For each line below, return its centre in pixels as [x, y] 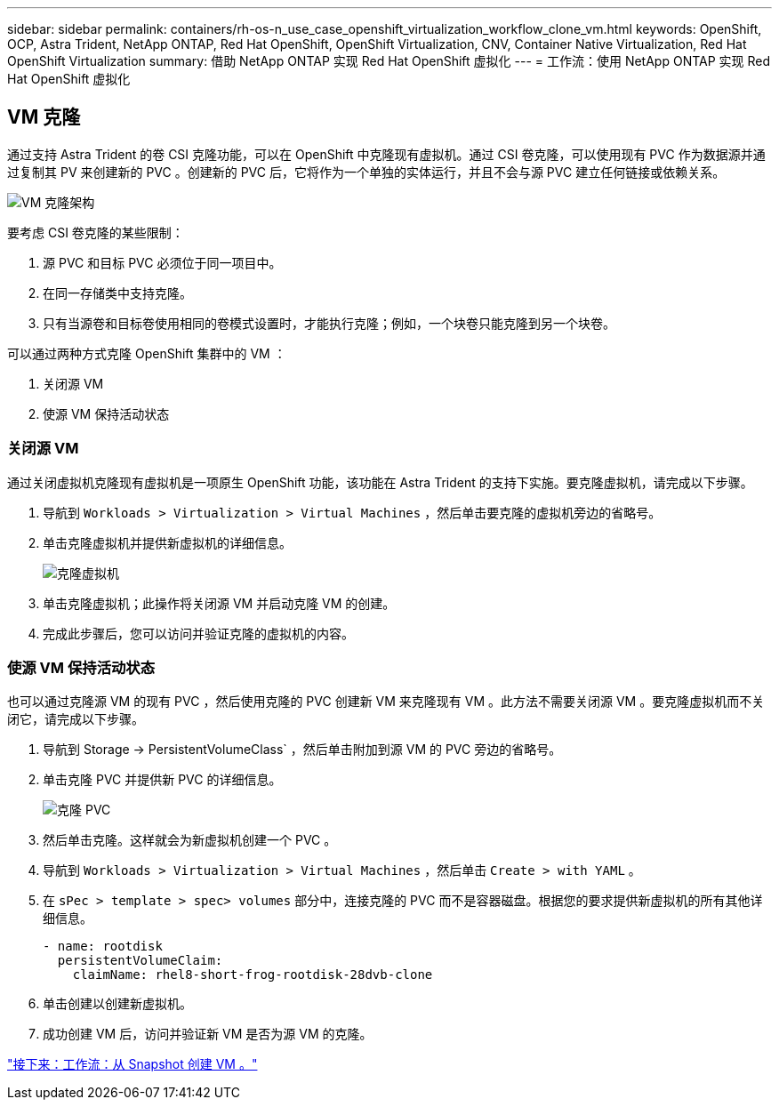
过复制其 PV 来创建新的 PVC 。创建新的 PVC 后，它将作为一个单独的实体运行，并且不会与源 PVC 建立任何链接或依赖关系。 [366, 172]
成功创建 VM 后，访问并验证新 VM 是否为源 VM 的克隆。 [208, 1034]
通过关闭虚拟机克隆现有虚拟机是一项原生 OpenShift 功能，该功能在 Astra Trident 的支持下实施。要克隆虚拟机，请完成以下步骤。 [380, 482]
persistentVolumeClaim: [140, 961]
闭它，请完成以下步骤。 [76, 719]
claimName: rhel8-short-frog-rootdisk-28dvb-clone [253, 975]
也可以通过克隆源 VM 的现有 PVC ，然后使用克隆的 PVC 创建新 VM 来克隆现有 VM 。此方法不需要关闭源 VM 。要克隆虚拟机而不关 [386, 702]
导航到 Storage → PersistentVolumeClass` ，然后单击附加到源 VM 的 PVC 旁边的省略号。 [302, 750]
